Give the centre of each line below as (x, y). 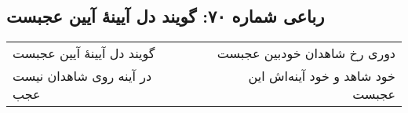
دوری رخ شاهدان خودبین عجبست (306, 53)
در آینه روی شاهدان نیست (82, 76)
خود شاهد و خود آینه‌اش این (322, 76)
